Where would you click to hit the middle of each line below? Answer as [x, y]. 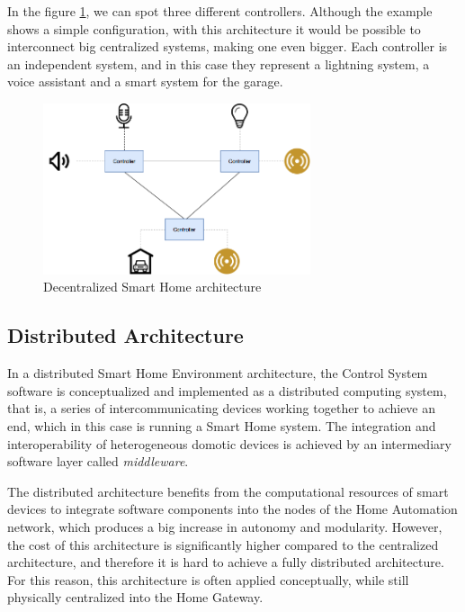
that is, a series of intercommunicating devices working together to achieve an [222, 408]
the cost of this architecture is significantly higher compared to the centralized [223, 544]
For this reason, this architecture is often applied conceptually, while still [208, 579]
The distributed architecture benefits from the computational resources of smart [228, 491]
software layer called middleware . [98, 461]
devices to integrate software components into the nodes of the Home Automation [232, 509]
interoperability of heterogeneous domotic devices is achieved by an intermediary [229, 443]
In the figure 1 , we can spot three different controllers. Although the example [220, 11]
